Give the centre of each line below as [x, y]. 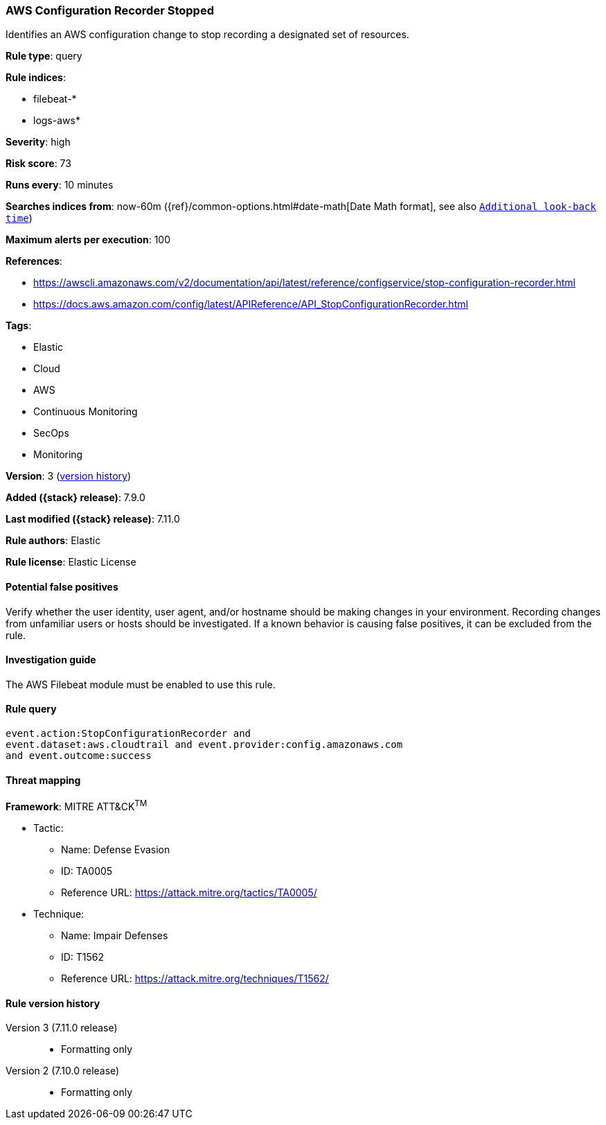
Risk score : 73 [38, 164]
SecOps [51, 433]
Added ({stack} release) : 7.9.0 [75, 498]
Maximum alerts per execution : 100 [88, 240]
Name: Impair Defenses [115, 935]
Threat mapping [43, 780]
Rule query [31, 709]
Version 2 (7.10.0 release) [63, 1071]
